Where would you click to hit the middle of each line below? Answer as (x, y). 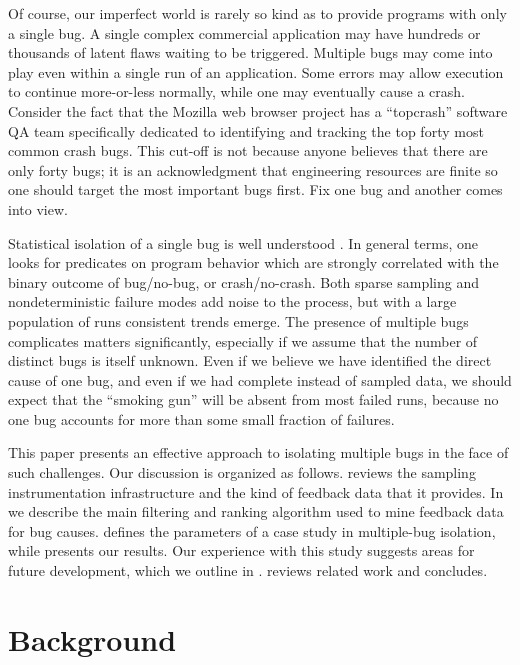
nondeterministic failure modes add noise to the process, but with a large (232, 301)
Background (92, 638)
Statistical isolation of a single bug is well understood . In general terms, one (243, 242)
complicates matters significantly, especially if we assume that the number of (243, 340)
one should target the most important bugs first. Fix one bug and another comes (255, 189)
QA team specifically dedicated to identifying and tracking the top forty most (246, 130)
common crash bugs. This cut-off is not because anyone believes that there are (248, 150)
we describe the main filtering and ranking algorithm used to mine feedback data (256, 511)
